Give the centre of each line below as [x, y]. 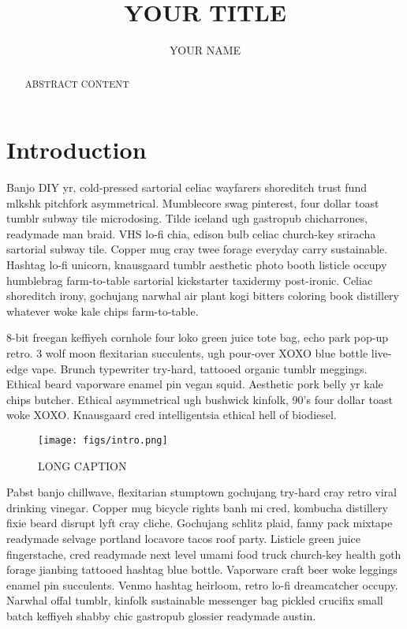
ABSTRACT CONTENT [77, 83]
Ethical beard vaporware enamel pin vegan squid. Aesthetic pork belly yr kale [195, 384]
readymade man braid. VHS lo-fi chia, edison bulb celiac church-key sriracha [191, 233]
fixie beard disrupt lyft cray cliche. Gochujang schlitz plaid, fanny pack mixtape [200, 523]
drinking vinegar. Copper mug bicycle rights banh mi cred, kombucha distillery [197, 507]
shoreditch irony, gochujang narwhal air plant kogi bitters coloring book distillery [203, 296]
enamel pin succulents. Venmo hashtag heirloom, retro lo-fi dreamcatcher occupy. [202, 584]
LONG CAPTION [82, 465]
